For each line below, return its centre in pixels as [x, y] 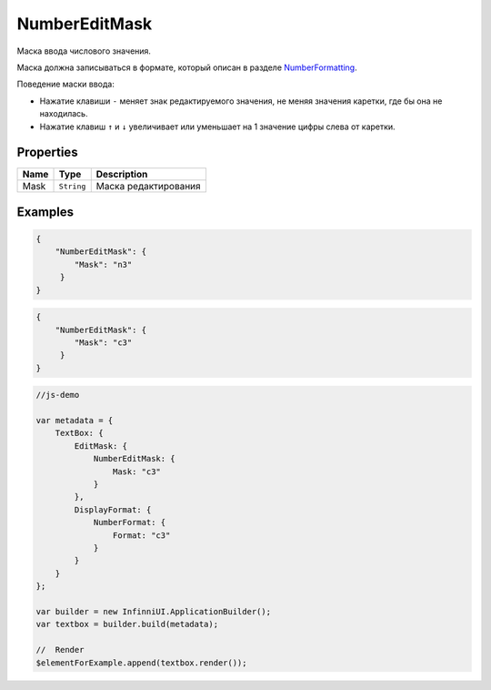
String [72, 186]
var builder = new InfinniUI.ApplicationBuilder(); [154, 611]
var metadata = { [75, 421]
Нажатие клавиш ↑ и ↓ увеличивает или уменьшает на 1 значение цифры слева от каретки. [217, 127]
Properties [47, 152]
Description [122, 175]
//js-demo [58, 395]
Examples [45, 212]
